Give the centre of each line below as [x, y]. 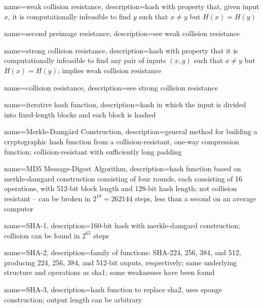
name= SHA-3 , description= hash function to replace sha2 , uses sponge [113, 289]
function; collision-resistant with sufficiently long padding [93, 151]
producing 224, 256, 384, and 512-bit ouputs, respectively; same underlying [121, 262]
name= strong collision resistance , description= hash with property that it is [121, 50]
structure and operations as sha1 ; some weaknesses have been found [109, 272]
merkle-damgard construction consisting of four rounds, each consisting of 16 [123, 178]
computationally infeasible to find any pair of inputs [85, 60]
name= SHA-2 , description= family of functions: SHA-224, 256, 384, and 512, [123, 252]
